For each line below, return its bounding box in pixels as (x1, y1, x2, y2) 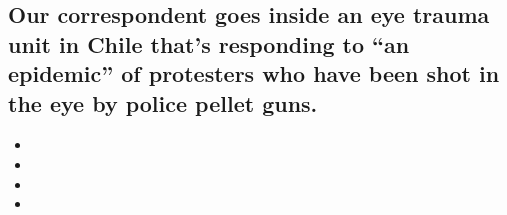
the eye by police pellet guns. (8, 87, 318, 118)
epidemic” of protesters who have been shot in (8, 58, 500, 89)
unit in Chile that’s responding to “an (8, 28, 410, 59)
